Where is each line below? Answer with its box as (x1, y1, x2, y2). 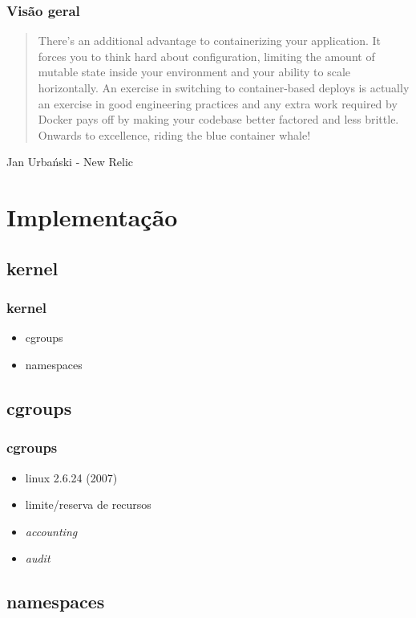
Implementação (6, 201, 178, 234)
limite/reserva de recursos (25, 496, 151, 513)
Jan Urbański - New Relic (6, 153, 133, 170)
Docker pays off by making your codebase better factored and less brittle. (38, 111, 399, 128)
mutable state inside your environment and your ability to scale (38, 63, 351, 80)
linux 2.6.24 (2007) (25, 469, 118, 486)
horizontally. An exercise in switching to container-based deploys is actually (38, 79, 410, 96)
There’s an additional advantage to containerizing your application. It (38, 32, 382, 49)
